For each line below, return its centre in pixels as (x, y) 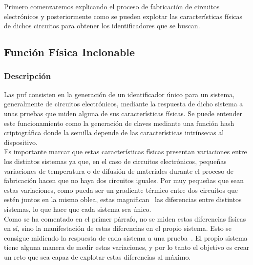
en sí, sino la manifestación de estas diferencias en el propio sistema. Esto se (118, 228)
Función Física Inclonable (70, 52)
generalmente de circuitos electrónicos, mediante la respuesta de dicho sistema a (124, 104)
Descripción (28, 76)
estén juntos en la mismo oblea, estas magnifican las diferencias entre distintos (123, 199)
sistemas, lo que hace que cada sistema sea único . (78, 209)
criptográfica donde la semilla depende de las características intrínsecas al (114, 132)
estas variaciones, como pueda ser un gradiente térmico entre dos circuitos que (121, 190)
